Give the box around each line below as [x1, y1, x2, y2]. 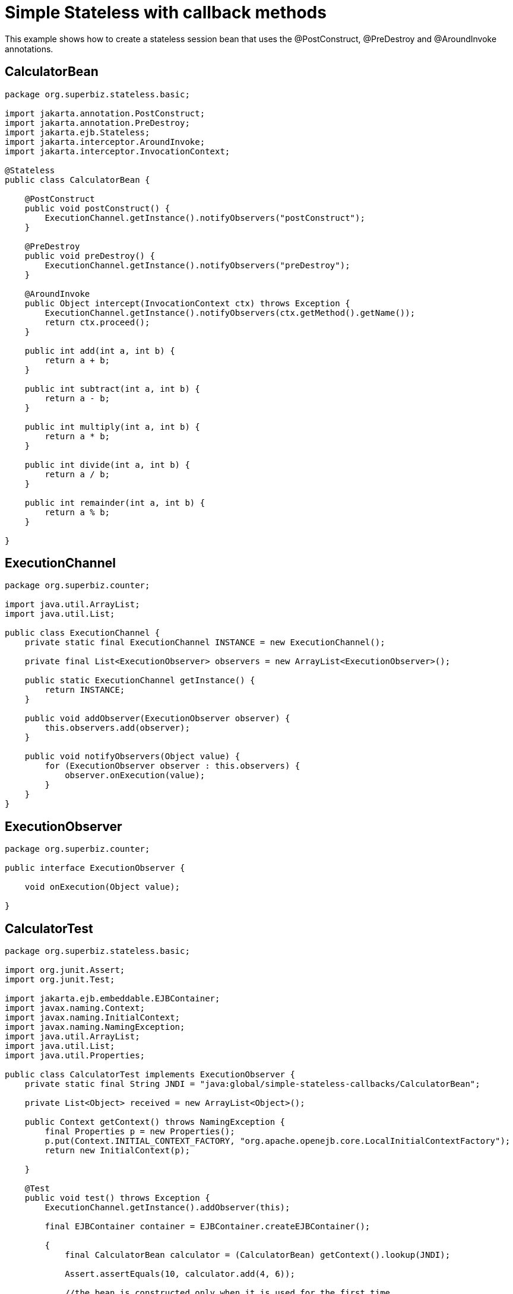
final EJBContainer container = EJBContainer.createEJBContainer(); [45, 1222, 370, 1232]
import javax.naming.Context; [5, 1003, 145, 1013]
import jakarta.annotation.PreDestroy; [5, 118, 190, 128]
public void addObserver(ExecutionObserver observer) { [24, 713, 290, 724]
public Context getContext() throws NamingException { [24, 1117, 286, 1127]
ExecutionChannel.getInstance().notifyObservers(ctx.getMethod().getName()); [45, 307, 416, 318]
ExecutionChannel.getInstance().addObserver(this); [45, 1203, 290, 1213]
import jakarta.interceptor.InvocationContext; [5, 146, 230, 156]
